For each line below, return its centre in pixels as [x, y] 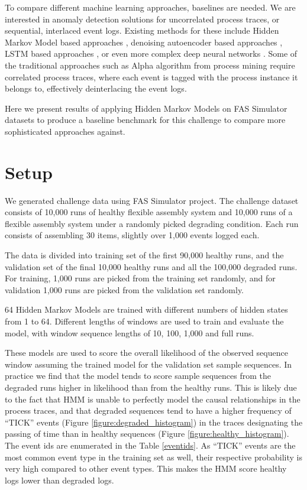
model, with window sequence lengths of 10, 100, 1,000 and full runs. [130, 332]
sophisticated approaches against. [65, 131]
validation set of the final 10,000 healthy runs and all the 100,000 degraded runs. [151, 266]
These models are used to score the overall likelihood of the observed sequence [146, 353]
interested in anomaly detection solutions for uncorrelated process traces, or [142, 19]
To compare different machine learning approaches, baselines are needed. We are [150, 7]
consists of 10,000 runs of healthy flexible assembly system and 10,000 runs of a [149, 212]
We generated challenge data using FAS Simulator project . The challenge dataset [152, 200]
